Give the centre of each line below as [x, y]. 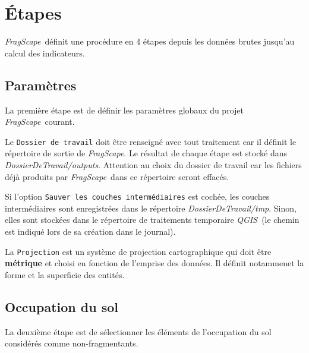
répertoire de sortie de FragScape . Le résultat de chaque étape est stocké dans [146, 153]
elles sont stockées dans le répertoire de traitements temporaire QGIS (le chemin [152, 220]
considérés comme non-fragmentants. [72, 343]
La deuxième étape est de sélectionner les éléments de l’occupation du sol [138, 331]
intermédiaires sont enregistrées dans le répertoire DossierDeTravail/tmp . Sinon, [151, 208]
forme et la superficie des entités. [65, 274]
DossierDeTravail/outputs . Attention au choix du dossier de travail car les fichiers [153, 164]
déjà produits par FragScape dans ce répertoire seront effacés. [117, 176]
